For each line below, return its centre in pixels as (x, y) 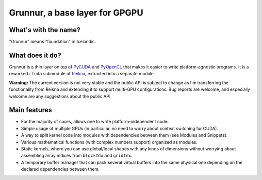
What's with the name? (45, 30)
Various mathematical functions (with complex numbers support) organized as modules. (109, 142)
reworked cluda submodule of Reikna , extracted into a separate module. (82, 74)
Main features (31, 110)
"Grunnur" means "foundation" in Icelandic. (52, 42)
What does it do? (35, 55)
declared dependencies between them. (60, 169)
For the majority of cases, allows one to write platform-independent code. (95, 122)
